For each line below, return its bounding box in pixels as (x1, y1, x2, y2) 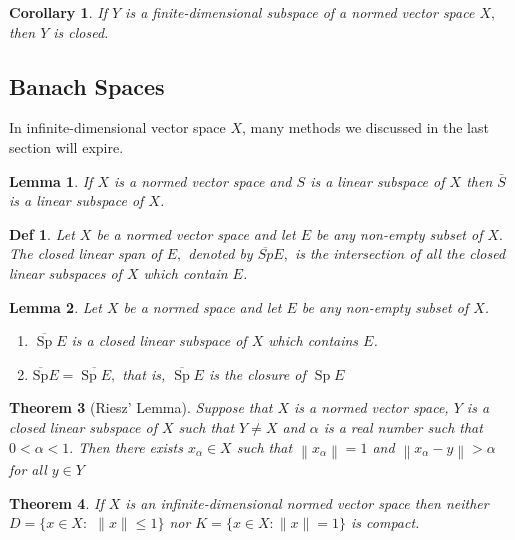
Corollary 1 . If (9, 2, 107, 22)
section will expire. (9, 136, 124, 157)
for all (9, 459, 47, 480)
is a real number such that (323, 416, 483, 437)
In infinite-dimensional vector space (9, 117, 226, 138)
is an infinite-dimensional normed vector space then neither (125, 492, 489, 513)
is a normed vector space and (114, 170, 292, 191)
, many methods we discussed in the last (242, 117, 489, 138)
